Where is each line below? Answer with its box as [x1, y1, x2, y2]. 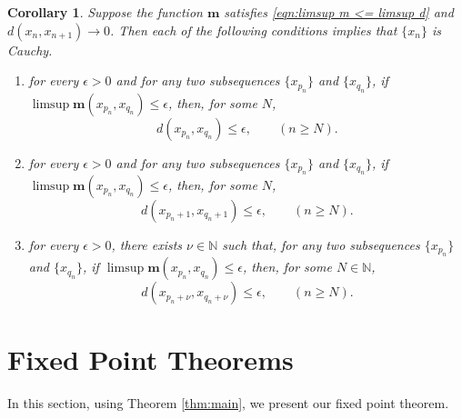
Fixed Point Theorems [7, 340, 294, 377]
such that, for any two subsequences [222, 235, 420, 254]
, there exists [111, 235, 183, 254]
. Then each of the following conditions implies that [110, 20, 397, 39]
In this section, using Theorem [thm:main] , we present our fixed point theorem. [7, 393, 449, 412]
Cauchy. [7, 40, 53, 59]
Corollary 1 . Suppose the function [7, 3, 203, 21]
